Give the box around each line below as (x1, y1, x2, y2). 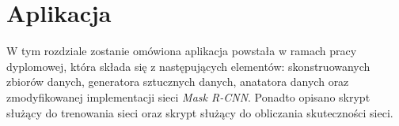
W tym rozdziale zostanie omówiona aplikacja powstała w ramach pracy (6, 43, 357, 59)
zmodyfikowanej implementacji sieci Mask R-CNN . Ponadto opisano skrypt (6, 88, 370, 105)
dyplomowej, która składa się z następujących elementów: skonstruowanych (6, 57, 370, 74)
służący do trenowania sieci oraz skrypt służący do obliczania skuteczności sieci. (6, 104, 393, 120)
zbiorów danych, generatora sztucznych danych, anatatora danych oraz (6, 73, 349, 90)
